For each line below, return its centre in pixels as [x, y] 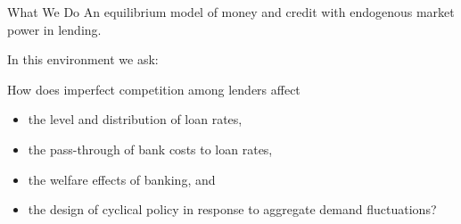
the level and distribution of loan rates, [135, 119]
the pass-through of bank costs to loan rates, [150, 149]
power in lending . [54, 29]
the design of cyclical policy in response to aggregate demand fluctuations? [232, 209]
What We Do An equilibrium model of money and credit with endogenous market [231, 12]
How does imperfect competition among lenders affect [154, 89]
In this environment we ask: [83, 59]
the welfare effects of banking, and [122, 179]
